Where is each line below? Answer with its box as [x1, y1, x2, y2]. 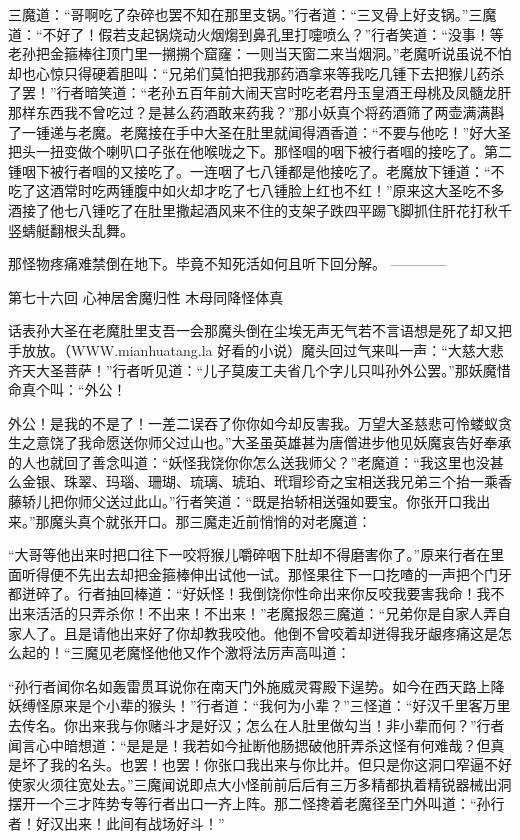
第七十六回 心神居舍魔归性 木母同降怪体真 [8, 286, 284, 307]
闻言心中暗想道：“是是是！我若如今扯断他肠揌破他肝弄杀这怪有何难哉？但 [8, 734, 491, 755]
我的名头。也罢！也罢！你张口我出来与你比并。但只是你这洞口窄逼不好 [49, 754, 512, 775]
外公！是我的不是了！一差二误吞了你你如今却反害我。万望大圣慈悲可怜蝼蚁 [8, 412, 498, 433]
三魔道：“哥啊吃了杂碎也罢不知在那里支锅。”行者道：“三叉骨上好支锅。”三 [8, 4, 483, 24]
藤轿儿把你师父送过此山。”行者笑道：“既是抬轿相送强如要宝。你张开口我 [8, 491, 477, 512]
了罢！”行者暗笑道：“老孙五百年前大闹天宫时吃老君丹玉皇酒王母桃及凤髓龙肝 [8, 82, 512, 103]
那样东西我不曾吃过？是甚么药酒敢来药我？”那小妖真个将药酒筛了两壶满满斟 [8, 101, 505, 122]
